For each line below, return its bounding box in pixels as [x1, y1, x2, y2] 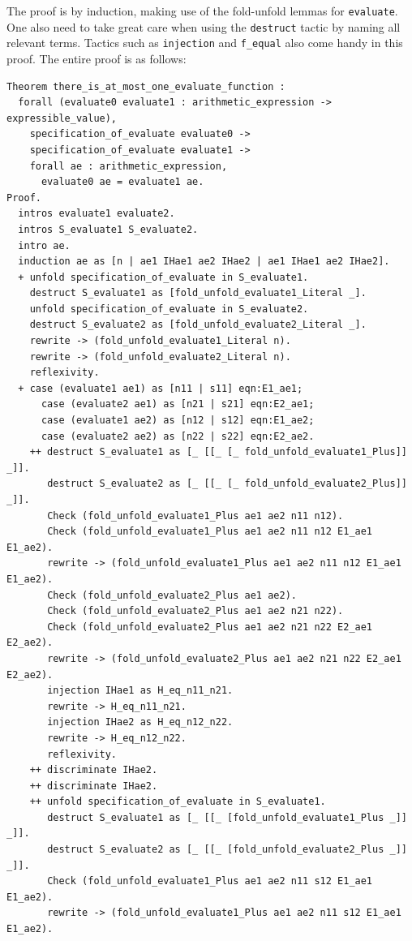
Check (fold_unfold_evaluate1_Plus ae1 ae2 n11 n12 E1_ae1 [47, 526, 373, 538]
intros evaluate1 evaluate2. [18, 208, 175, 220]
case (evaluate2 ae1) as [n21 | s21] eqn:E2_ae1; [41, 398, 315, 410]
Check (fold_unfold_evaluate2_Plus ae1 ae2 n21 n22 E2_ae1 [47, 621, 373, 633]
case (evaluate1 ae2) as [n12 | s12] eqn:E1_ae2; [41, 415, 315, 427]
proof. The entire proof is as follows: [6, 49, 187, 67]
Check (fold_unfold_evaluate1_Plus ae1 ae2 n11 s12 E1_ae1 [47, 875, 373, 887]
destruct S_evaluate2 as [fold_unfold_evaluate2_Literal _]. [29, 319, 367, 331]
